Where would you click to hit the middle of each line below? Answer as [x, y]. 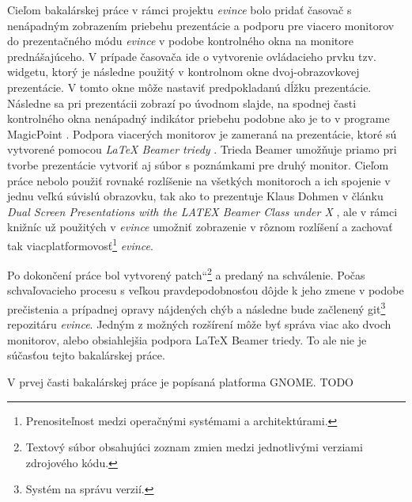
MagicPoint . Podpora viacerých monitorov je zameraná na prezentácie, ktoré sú [202, 133]
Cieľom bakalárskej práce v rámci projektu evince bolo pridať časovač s [180, 10]
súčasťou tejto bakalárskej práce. [86, 355]
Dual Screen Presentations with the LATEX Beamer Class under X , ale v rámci [202, 211]
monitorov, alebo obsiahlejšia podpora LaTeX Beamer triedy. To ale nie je [187, 339]
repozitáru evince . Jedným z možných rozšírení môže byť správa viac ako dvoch [199, 324]
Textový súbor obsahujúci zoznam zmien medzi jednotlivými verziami [194, 447]
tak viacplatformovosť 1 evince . [80, 244]
